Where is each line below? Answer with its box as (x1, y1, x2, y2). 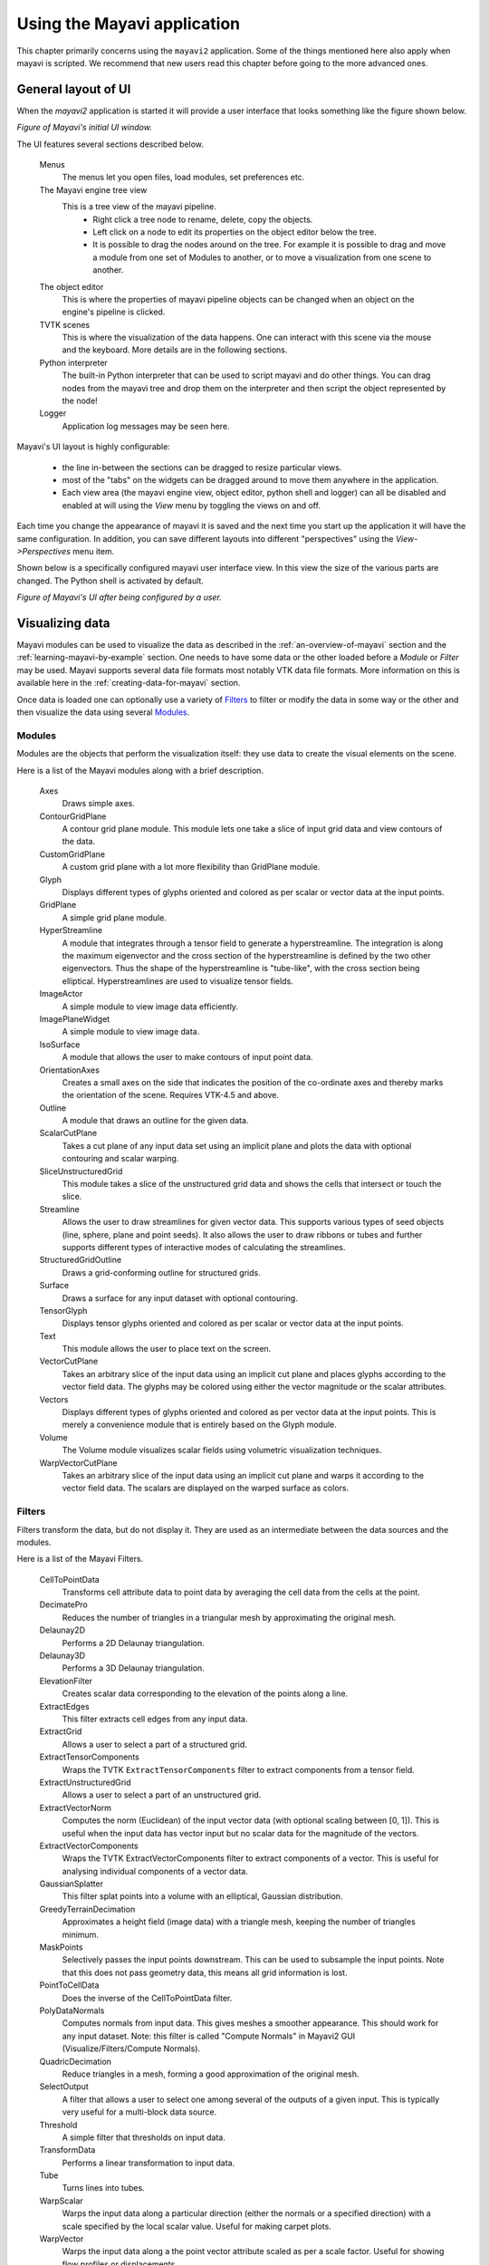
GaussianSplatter (39, 1878, 104, 1889)
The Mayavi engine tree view (39, 184, 148, 195)
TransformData (39, 2145, 96, 2155)
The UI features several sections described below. (16, 139, 204, 149)
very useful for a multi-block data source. (62, 2106, 217, 2117)
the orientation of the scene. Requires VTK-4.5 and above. (62, 1090, 280, 1101)
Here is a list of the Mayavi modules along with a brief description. (16, 765, 264, 776)
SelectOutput (39, 2081, 90, 2092)
